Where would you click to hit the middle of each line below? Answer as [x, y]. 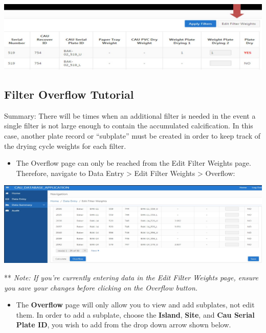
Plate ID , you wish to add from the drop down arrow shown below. [124, 325]
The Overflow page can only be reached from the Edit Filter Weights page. [134, 163]
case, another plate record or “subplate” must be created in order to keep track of [132, 135]
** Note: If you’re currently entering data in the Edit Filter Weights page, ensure [131, 277]
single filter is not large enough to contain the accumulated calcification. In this [129, 126]
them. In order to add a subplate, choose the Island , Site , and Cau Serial [135, 314]
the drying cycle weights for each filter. [65, 146]
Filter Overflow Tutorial [69, 94]
